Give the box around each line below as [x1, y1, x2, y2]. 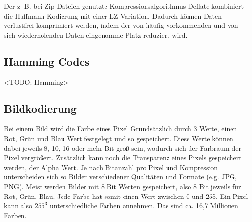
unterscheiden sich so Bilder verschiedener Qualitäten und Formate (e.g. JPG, [4, 172, 237, 182]
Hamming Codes [4, 53, 90, 69]
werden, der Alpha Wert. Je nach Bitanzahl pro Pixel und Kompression [4, 162, 218, 172]
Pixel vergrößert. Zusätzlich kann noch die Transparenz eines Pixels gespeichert [4, 152, 242, 163]
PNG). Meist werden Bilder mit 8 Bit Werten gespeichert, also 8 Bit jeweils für [4, 181, 241, 191]
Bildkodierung [4, 100, 77, 116]
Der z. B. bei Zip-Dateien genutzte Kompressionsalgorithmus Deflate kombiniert [4, 1, 244, 11]
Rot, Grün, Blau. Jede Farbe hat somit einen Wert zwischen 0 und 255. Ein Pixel [4, 191, 248, 201]
